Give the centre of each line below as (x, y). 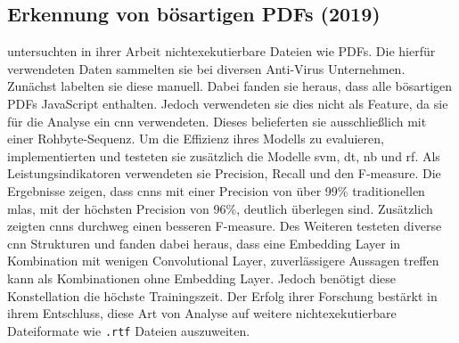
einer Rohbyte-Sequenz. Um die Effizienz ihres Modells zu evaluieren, (196, 139)
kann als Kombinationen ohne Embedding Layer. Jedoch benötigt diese (201, 278)
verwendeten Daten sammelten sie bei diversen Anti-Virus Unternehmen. (206, 68)
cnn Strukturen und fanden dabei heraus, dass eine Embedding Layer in (204, 243)
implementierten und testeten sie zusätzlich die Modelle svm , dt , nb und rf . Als (224, 155)
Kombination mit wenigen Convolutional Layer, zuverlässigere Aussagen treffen (223, 261)
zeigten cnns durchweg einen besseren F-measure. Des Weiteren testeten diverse (225, 226)
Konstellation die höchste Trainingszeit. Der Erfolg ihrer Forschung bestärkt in (222, 295)
